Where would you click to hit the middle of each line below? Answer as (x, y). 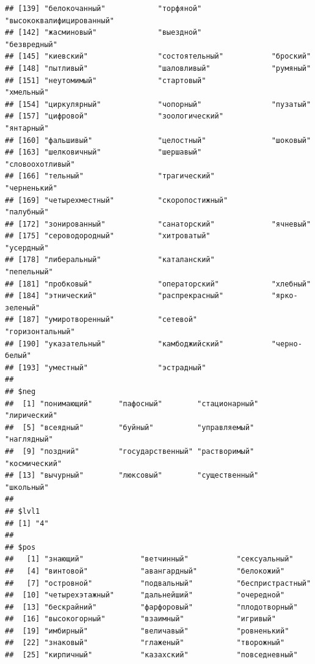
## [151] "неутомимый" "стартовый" (106, 80)
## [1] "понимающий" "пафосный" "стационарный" (132, 403)
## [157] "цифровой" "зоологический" (114, 116)
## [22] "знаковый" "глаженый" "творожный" (145, 643)
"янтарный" (27, 128)
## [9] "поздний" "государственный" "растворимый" (130, 451)
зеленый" (23, 308)
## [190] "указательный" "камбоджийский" (114, 344)
